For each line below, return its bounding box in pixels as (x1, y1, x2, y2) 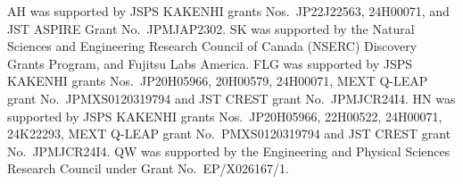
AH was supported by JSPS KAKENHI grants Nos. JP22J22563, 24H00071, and (7, 2, 450, 20)
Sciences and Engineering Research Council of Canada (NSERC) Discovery (7, 37, 418, 55)
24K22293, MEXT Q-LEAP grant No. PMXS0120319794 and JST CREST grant (7, 124, 451, 143)
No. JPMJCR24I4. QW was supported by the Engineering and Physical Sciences (7, 141, 451, 160)
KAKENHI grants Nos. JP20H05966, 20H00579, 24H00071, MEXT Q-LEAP (7, 71, 428, 90)
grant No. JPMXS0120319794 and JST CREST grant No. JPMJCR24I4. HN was (7, 88, 456, 107)
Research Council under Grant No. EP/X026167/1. (7, 159, 289, 178)
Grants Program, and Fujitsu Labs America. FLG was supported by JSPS (7, 54, 413, 72)
